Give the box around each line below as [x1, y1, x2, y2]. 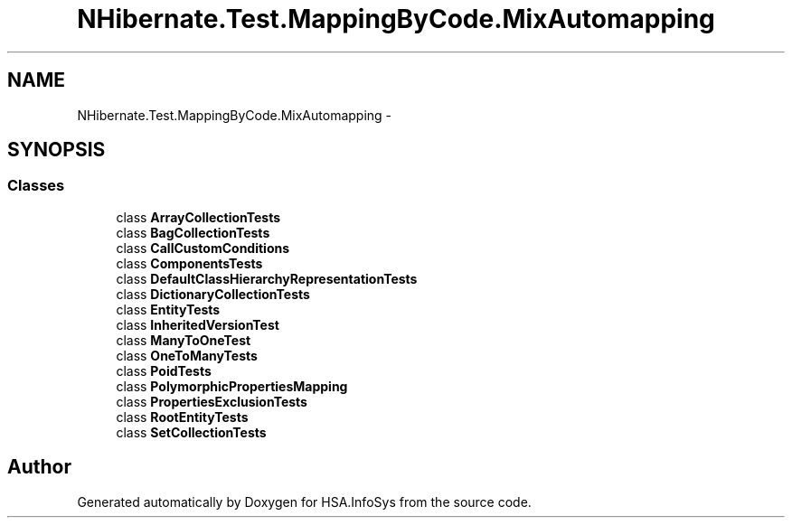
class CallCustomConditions [116, 239, 290, 256]
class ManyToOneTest [116, 332, 251, 348]
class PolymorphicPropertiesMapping [116, 378, 348, 394]
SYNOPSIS [7, 138, 106, 162]
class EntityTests [116, 301, 221, 317]
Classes [7, 176, 65, 195]
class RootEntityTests [116, 408, 249, 425]
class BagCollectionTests [116, 224, 270, 240]
